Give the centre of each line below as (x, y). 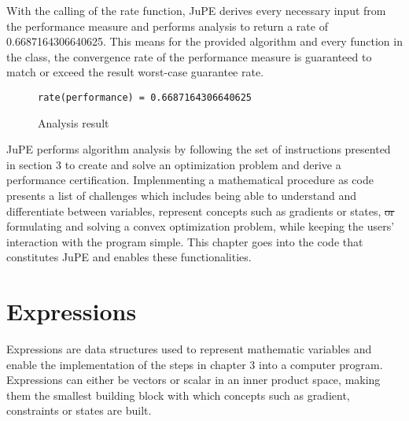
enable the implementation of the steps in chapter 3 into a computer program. (195, 364)
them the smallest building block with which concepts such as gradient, (178, 395)
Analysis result (74, 122)
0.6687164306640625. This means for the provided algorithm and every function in (204, 41)
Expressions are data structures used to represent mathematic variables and (189, 349)
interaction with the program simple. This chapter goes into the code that (185, 241)
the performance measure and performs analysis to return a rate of (167, 26)
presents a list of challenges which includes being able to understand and (182, 195)
